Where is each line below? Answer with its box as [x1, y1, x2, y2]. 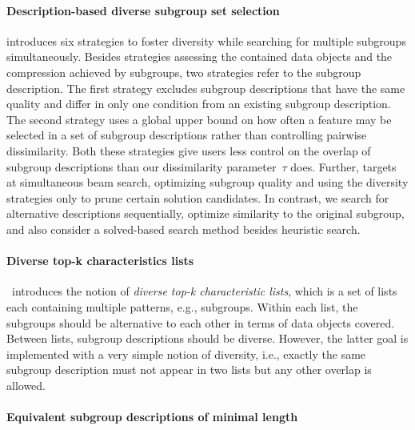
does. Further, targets [290, 158, 397, 175]
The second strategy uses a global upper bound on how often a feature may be [6, 111, 392, 127]
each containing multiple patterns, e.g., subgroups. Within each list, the [6, 298, 358, 315]
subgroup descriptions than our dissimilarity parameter [6, 158, 277, 175]
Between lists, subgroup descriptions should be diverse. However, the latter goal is [6, 330, 409, 347]
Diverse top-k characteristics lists [6, 252, 194, 269]
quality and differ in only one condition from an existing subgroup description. [6, 95, 391, 112]
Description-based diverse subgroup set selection [6, 2, 280, 18]
